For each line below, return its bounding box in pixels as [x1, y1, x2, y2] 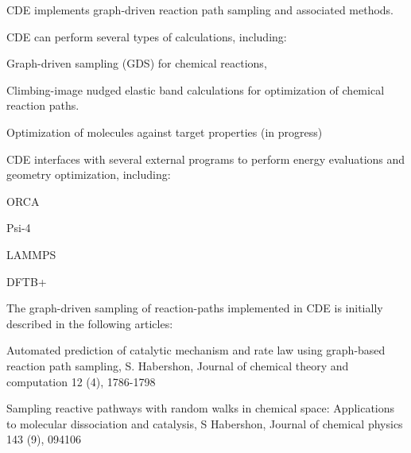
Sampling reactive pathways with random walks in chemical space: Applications [6, 400, 395, 416]
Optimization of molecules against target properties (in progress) [6, 123, 323, 140]
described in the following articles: [6, 315, 173, 331]
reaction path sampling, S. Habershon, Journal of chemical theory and [6, 357, 349, 374]
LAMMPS [6, 246, 56, 262]
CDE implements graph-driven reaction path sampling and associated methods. [6, 2, 394, 17]
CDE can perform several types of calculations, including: [6, 28, 287, 45]
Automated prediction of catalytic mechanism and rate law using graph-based [6, 342, 386, 358]
